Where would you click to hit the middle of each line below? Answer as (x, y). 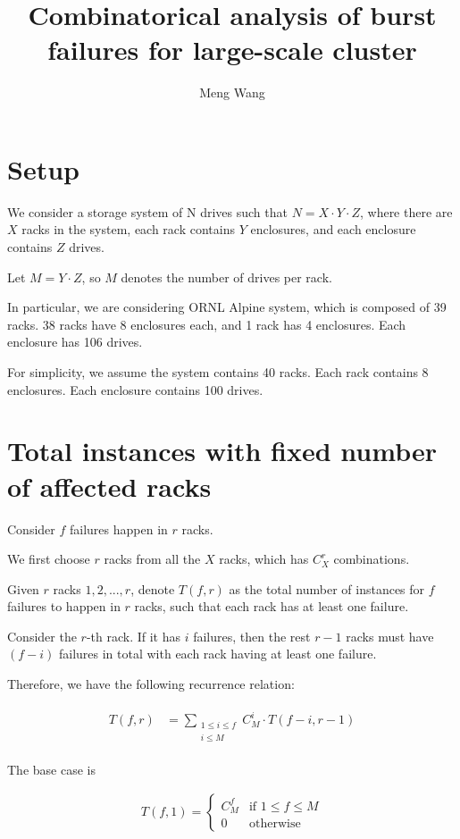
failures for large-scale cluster (232, 50)
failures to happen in (64, 606)
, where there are (406, 211)
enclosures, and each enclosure (333, 229)
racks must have (390, 636)
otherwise (275, 824)
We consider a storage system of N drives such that (147, 211)
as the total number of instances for (327, 588)
